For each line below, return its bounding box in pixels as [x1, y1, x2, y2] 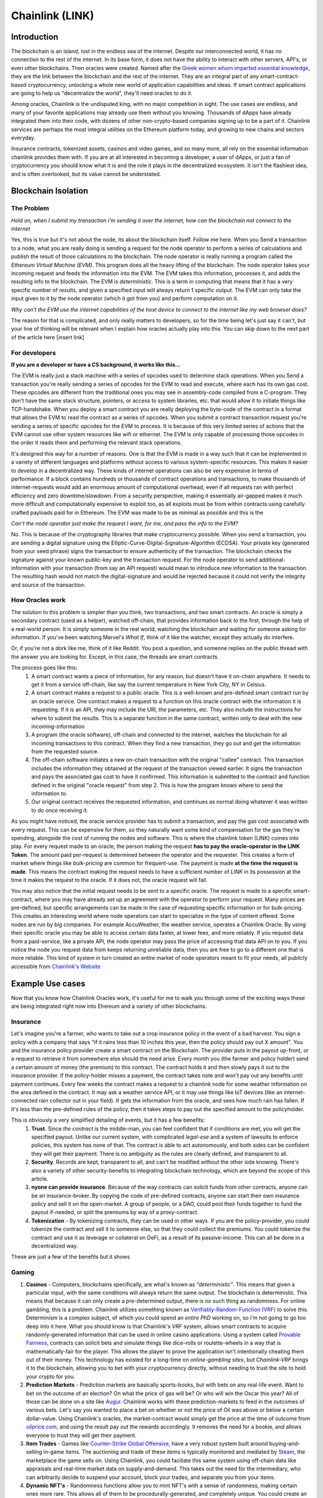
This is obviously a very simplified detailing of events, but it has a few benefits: [11, 1116, 206, 1123]
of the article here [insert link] [11, 333, 85, 341]
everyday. [11, 134, 36, 141]
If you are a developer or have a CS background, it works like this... [11, 361, 181, 368]
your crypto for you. [26, 1373, 75, 1380]
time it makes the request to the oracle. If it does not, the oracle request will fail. [11, 876, 208, 883]
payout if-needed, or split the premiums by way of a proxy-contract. [31, 1209, 199, 1216]
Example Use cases [11, 978, 86, 989]
